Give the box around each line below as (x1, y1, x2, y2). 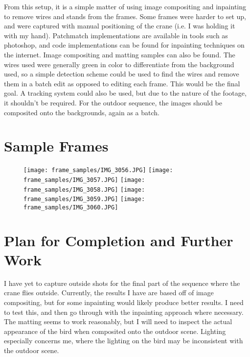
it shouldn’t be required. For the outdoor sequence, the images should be (4, 97, 222, 107)
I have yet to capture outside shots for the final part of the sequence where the (4, 278, 240, 288)
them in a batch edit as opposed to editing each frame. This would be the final (4, 78, 240, 88)
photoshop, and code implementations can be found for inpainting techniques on (4, 40, 245, 50)
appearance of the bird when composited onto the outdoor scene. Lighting (4, 326, 226, 336)
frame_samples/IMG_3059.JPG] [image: (23, 196, 145, 203)
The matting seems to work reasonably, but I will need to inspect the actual (4, 316, 232, 327)
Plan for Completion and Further (4, 230, 233, 250)
